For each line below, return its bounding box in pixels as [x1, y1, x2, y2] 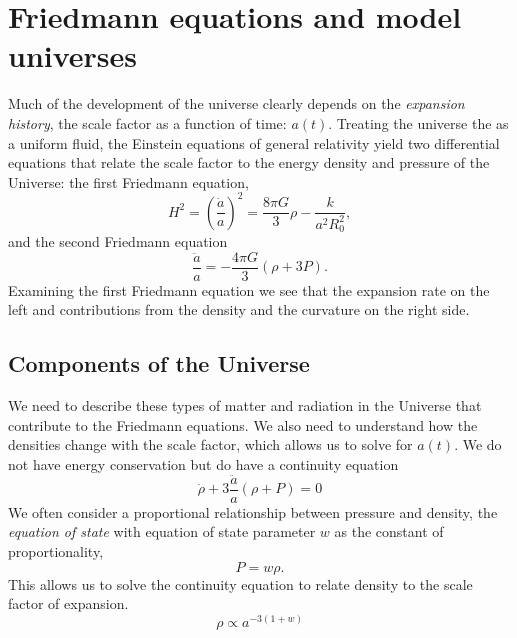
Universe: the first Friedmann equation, [8, 171, 249, 192]
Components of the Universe [8, 348, 310, 379]
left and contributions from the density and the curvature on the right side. [8, 299, 470, 320]
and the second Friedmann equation [8, 231, 228, 252]
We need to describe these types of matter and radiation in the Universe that [8, 395, 482, 416]
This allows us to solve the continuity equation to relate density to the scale [8, 573, 473, 594]
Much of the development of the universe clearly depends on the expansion [8, 93, 465, 114]
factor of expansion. [8, 593, 129, 614]
